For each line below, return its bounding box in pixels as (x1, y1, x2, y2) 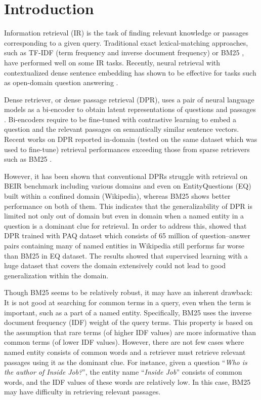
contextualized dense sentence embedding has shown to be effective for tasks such (4, 67, 256, 78)
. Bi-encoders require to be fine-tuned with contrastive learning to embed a (4, 114, 237, 124)
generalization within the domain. (4, 270, 109, 280)
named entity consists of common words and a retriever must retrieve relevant (4, 346, 246, 357)
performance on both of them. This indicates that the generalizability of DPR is (4, 200, 252, 211)
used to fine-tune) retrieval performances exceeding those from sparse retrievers (4, 143, 250, 154)
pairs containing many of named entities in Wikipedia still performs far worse (4, 240, 245, 250)
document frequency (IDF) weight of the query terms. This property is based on (4, 317, 253, 328)
